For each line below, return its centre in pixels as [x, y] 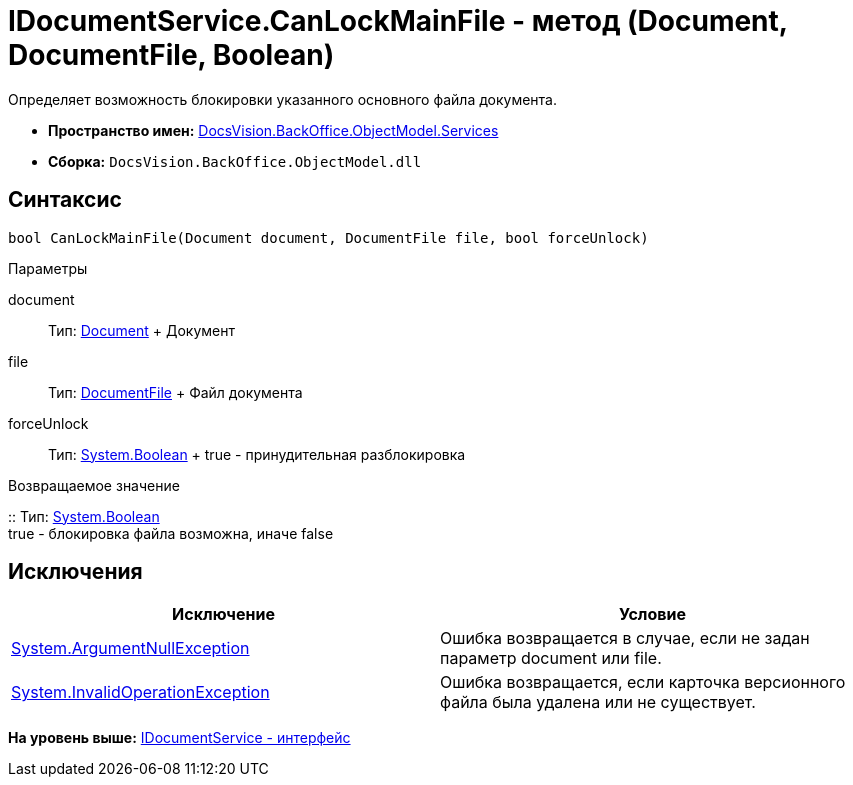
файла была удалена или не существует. [598, 702]
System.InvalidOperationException [140, 692]
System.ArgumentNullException [130, 648]
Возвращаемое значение [94, 485]
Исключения [75, 572]
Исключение [223, 614]
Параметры [48, 268]
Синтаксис [65, 200]
